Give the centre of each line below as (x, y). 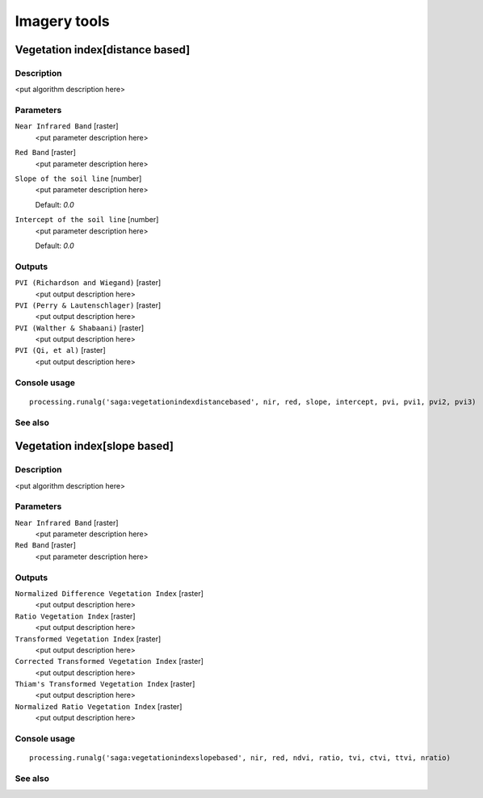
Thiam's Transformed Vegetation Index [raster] (105, 684)
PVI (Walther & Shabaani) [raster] (80, 328)
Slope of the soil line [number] (78, 178)
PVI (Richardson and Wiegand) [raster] (88, 283)
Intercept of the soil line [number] (87, 220)
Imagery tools (62, 21)
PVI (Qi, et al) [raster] (60, 351)
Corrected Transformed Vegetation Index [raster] (109, 661)
